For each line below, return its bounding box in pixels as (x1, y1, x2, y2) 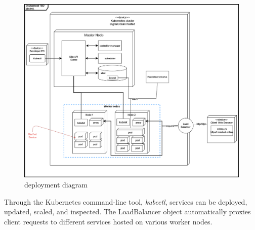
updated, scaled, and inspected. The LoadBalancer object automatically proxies (4, 206, 251, 217)
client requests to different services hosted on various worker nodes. (4, 216, 212, 226)
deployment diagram (24, 179, 88, 190)
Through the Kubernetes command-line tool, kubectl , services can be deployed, (4, 196, 247, 207)
